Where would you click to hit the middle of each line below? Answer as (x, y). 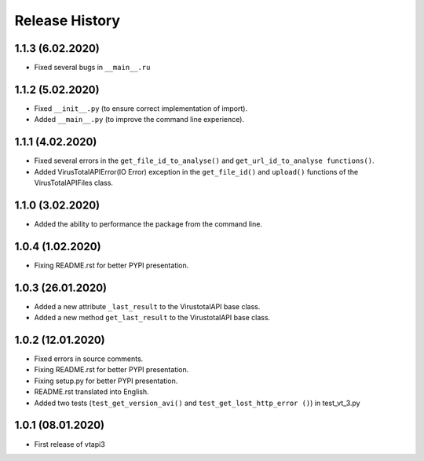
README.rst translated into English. (91, 392)
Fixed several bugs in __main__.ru (92, 68)
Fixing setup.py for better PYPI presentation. (106, 381)
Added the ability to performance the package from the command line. (148, 223)
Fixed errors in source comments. (89, 359)
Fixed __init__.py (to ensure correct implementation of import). (141, 108)
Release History (68, 20)
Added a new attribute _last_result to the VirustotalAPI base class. (147, 306)
